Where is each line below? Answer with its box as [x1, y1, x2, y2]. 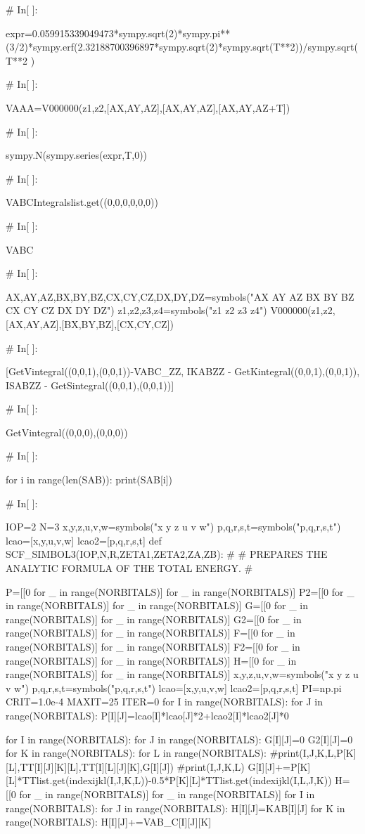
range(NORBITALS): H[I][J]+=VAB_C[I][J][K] [6, 814, 212, 829]
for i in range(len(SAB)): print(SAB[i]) [6, 472, 173, 487]
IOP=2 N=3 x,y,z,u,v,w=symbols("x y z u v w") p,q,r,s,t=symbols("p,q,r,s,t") [6, 519, 341, 534]
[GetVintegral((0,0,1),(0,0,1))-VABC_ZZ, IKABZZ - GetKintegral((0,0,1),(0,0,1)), [6, 364, 360, 379]
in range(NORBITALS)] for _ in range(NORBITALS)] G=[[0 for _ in [6, 598, 309, 613]
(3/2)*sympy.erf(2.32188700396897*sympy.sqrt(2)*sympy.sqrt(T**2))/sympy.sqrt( [6, 39, 358, 54]
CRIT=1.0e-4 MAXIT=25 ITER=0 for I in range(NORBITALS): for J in [6, 694, 324, 709]
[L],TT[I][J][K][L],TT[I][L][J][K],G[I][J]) [6, 759, 174, 774]
